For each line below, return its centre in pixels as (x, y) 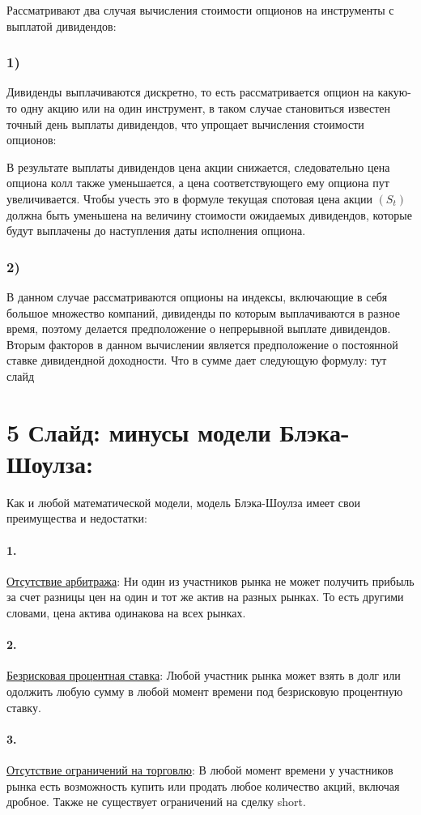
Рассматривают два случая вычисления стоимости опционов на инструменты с (200, 10)
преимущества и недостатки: (77, 518)
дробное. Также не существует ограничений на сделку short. (156, 802)
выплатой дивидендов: (62, 26)
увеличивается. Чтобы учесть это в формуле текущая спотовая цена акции (189, 198)
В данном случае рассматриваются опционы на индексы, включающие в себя (197, 296)
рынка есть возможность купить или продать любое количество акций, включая (203, 785)
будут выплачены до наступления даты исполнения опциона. (156, 230)
